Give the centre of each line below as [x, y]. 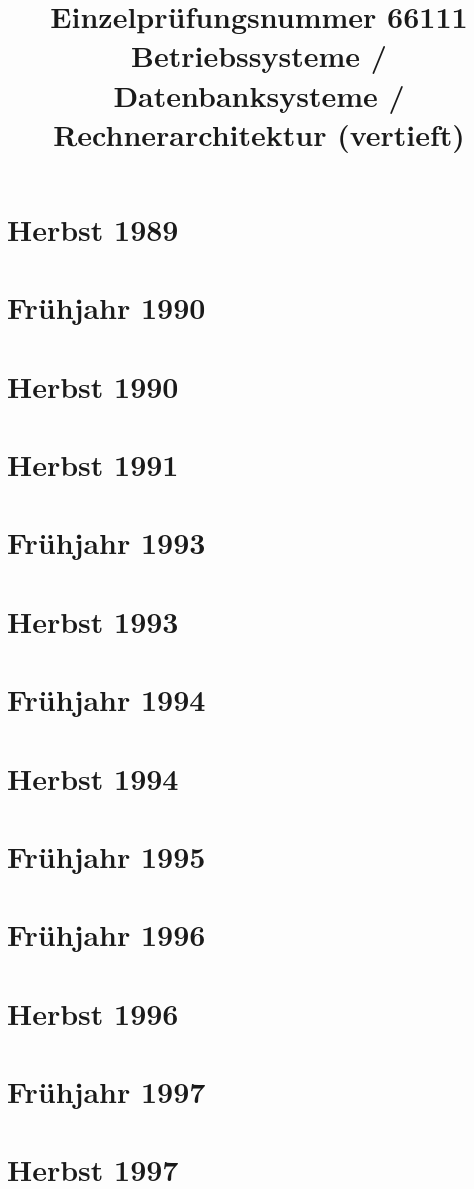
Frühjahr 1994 [106, 699]
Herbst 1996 [93, 1012]
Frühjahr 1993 [106, 542]
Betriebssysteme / [259, 55]
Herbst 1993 [93, 620]
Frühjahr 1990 [106, 307]
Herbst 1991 [93, 464]
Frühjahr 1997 [106, 1091]
